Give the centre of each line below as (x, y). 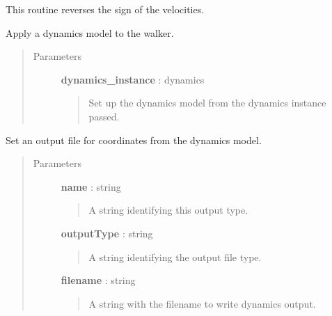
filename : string (98, 280)
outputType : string (107, 233)
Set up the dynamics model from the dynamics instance (207, 103)
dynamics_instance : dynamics (133, 79)
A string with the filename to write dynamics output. (202, 303)
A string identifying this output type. (168, 210)
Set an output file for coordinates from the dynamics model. (134, 140)
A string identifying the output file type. (175, 256)
